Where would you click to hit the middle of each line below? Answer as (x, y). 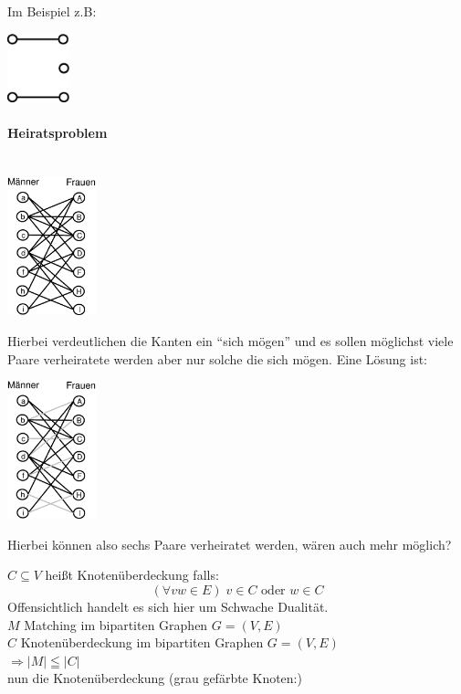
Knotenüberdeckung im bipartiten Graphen (142, 642)
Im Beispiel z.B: (52, 11)
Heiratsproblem (58, 133)
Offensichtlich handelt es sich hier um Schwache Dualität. (168, 607)
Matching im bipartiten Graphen (116, 624)
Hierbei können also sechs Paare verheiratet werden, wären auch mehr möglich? (230, 544)
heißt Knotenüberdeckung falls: (132, 575)
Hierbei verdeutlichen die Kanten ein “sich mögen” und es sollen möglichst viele (230, 340)
